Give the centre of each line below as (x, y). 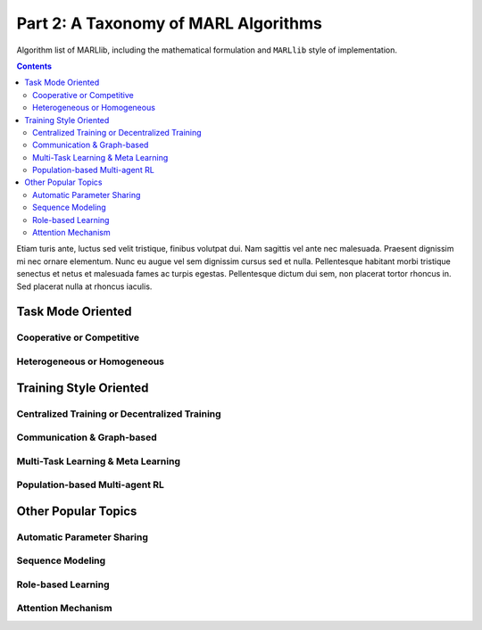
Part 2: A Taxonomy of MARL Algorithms (170, 23)
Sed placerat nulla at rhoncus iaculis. (84, 286)
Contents (34, 66)
